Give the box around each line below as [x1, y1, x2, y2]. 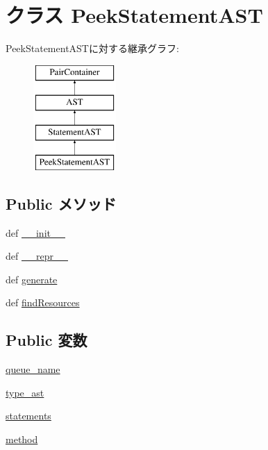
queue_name [6, 362, 60, 376]
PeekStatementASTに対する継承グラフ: [6, 41, 179, 56]
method [6, 432, 38, 447]
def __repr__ [6, 249, 68, 263]
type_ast [6, 385, 44, 399]
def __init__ [6, 225, 65, 240]
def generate [6, 272, 58, 286]
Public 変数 [6, 329, 87, 351]
